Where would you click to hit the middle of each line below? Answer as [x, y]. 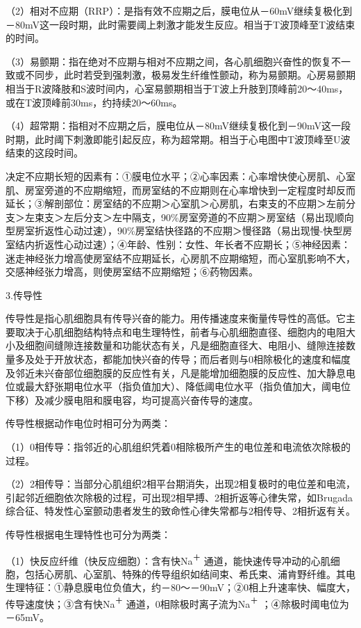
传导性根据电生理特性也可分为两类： [88, 534]
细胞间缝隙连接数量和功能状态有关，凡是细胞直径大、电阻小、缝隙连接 [185, 345]
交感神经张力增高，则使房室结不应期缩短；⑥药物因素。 [132, 272]
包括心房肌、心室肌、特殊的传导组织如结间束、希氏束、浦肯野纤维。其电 [190, 573]
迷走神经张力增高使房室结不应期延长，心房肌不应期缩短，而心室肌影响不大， [180, 258]
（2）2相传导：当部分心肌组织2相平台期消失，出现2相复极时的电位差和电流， [180, 484]
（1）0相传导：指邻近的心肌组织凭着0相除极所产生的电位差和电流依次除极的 [178, 447]
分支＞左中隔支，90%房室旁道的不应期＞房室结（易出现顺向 [218, 217]
